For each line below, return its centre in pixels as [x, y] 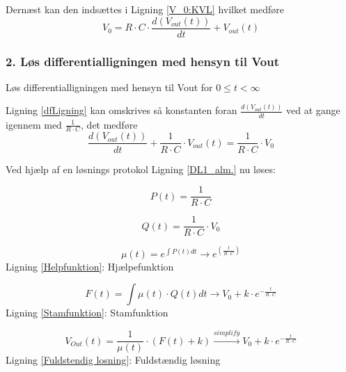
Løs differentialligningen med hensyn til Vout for [109, 87]
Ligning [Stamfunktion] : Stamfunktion [87, 313]
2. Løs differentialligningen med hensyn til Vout [142, 61]
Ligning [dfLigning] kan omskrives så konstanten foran [121, 110]
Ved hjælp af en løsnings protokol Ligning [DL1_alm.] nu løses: [141, 169]
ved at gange [313, 110]
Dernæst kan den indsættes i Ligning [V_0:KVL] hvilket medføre [145, 9]
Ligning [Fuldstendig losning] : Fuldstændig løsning [113, 360]
